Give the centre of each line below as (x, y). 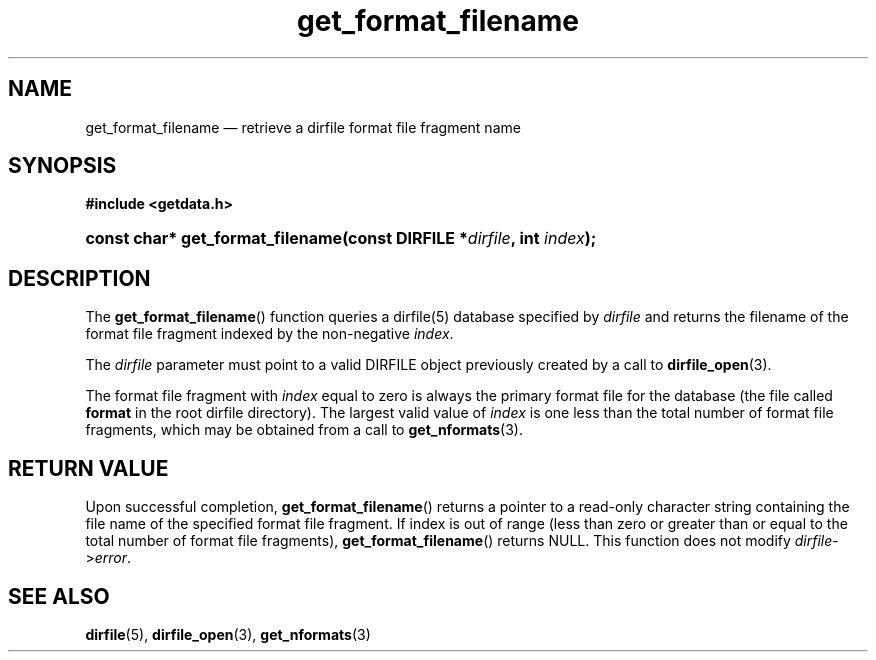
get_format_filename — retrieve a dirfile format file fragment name (303, 127)
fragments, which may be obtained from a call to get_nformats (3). (304, 430)
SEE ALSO (59, 596)
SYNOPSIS (62, 166)
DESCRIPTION (79, 278)
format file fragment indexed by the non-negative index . (269, 334)
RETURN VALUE (88, 468)
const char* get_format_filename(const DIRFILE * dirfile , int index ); (341, 238)
